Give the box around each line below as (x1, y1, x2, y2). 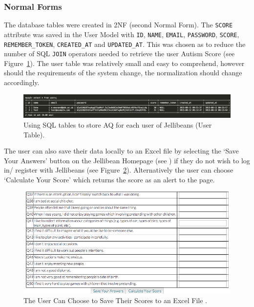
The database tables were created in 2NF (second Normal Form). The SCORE (4, 20, 233, 30)
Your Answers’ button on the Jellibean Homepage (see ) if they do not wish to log (4, 155, 250, 165)
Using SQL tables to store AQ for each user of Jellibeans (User (23, 120, 212, 130)
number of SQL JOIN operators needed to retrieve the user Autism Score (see (4, 48, 235, 59)
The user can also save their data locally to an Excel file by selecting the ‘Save (4, 146, 239, 156)
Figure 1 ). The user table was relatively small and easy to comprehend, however (4, 58, 245, 68)
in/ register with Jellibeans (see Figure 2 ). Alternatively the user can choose (4, 165, 233, 175)
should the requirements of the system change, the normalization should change (4, 67, 242, 78)
